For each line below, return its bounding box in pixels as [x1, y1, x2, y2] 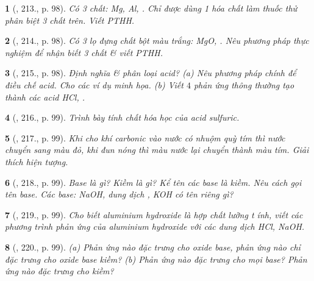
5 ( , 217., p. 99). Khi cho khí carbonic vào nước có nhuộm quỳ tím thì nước [5, 131, 285, 144]
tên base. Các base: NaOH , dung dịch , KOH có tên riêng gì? [5, 188, 234, 201]
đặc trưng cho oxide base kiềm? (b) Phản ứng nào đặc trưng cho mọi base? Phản [5, 252, 307, 265]
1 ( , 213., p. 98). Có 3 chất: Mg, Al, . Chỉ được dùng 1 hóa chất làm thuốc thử [5, 2, 298, 14]
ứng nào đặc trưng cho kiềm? [5, 265, 114, 277]
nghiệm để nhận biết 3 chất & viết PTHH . [5, 46, 163, 59]
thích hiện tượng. [5, 155, 68, 168]
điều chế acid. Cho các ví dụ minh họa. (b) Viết [5, 78, 184, 91]
